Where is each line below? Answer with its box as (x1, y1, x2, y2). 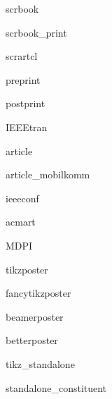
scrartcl (6, 49, 38, 63)
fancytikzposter (6, 286, 71, 300)
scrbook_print (6, 25, 67, 39)
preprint (6, 72, 41, 87)
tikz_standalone (6, 356, 75, 371)
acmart (6, 214, 36, 229)
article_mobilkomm (6, 167, 90, 182)
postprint (6, 96, 45, 111)
